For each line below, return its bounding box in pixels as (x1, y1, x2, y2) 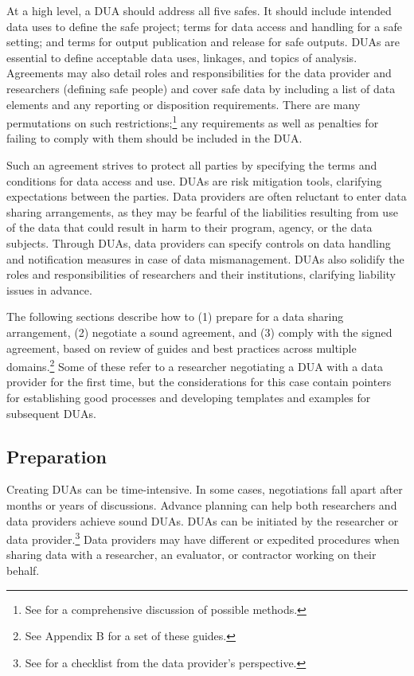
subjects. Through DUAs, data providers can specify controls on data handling (6, 234, 391, 251)
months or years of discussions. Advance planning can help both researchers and (6, 496, 397, 513)
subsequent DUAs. (6, 404, 96, 421)
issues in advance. (6, 281, 92, 298)
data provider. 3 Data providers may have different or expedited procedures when (6, 529, 400, 547)
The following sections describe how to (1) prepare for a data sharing (6, 308, 344, 325)
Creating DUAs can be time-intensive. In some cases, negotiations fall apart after (6, 481, 403, 498)
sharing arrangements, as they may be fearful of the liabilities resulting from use (6, 203, 398, 220)
